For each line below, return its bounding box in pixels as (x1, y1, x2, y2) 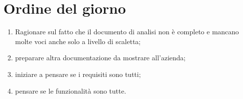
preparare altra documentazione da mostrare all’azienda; (15, 52, 186, 63)
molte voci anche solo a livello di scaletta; (15, 36, 141, 46)
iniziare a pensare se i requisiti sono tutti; (15, 69, 141, 79)
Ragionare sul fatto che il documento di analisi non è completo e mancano (15, 26, 239, 37)
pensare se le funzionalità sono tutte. (15, 85, 126, 96)
